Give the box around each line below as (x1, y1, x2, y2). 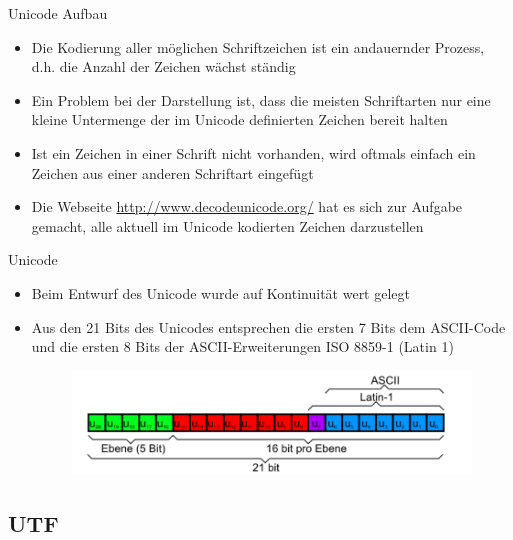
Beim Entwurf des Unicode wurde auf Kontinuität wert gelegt (31, 282, 410, 303)
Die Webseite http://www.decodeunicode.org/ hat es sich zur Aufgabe (31, 196, 463, 217)
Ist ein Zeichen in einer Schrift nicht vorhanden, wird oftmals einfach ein (31, 142, 476, 163)
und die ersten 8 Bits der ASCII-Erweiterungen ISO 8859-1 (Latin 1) (31, 336, 454, 357)
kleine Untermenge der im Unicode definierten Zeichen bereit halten (31, 109, 448, 130)
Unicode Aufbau (8, 3, 108, 23)
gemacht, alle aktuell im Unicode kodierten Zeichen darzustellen (31, 215, 424, 236)
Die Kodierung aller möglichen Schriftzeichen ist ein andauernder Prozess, (31, 36, 485, 57)
